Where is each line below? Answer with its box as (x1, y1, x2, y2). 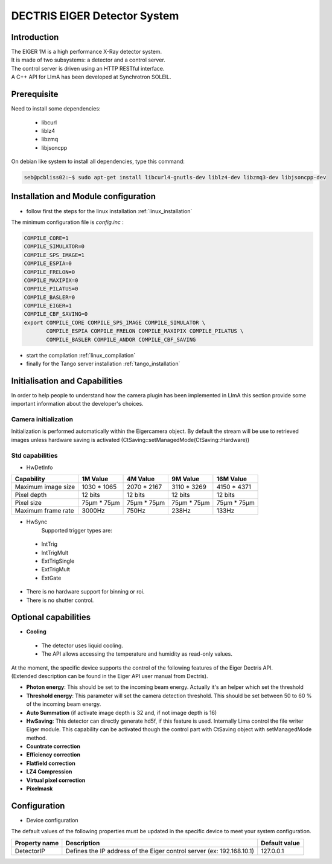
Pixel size (14, 499, 42, 507)
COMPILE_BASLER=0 (24, 293, 75, 301)
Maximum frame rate (14, 507, 74, 515)
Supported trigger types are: (41, 526, 113, 534)
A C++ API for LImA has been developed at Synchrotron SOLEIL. (11, 73, 171, 81)
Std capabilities (11, 451, 58, 459)
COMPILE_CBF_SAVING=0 (24, 311, 88, 318)
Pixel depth (14, 491, 47, 499)
